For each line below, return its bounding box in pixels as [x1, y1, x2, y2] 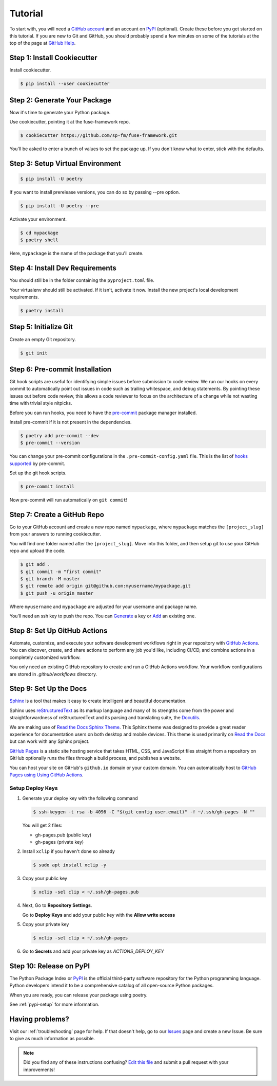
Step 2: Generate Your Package [9, 96, 112, 104]
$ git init [20, 350, 48, 356]
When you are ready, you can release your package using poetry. [9, 992, 148, 998]
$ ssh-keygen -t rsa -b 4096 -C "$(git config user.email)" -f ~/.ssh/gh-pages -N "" [33, 809, 255, 815]
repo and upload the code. [9, 548, 66, 554]
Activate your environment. [9, 216, 67, 222]
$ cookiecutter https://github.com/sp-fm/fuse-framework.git [20, 133, 177, 138]
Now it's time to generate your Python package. [9, 109, 111, 115]
